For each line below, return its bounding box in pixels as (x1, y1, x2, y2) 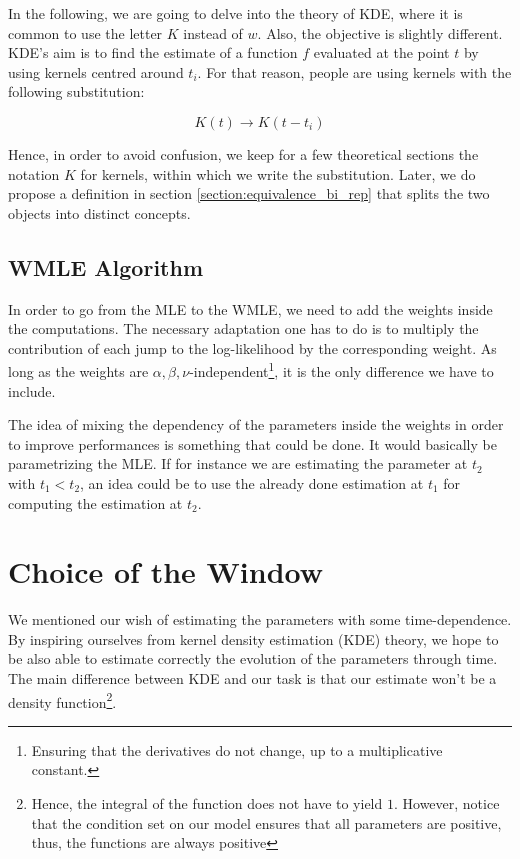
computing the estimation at (8, 492, 183, 513)
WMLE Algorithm (8, 251, 204, 282)
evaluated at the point (313, 42, 450, 63)
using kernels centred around (8, 61, 184, 82)
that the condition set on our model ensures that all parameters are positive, (31, 812, 502, 833)
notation (8, 163, 60, 184)
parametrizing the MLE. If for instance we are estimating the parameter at (8, 453, 468, 474)
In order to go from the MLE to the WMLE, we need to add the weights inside (8, 298, 493, 319)
